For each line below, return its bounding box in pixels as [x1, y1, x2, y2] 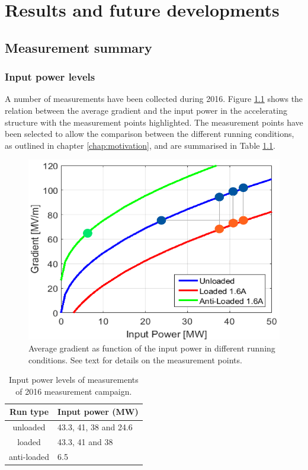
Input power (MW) [57, 405, 139, 418]
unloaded [12, 421, 46, 433]
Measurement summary [5, 38, 152, 56]
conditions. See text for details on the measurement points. [28, 353, 242, 366]
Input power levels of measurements [8, 373, 139, 386]
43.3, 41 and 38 [57, 436, 113, 448]
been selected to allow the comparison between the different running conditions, [5, 127, 294, 140]
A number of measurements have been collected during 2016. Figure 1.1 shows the [5, 92, 303, 105]
